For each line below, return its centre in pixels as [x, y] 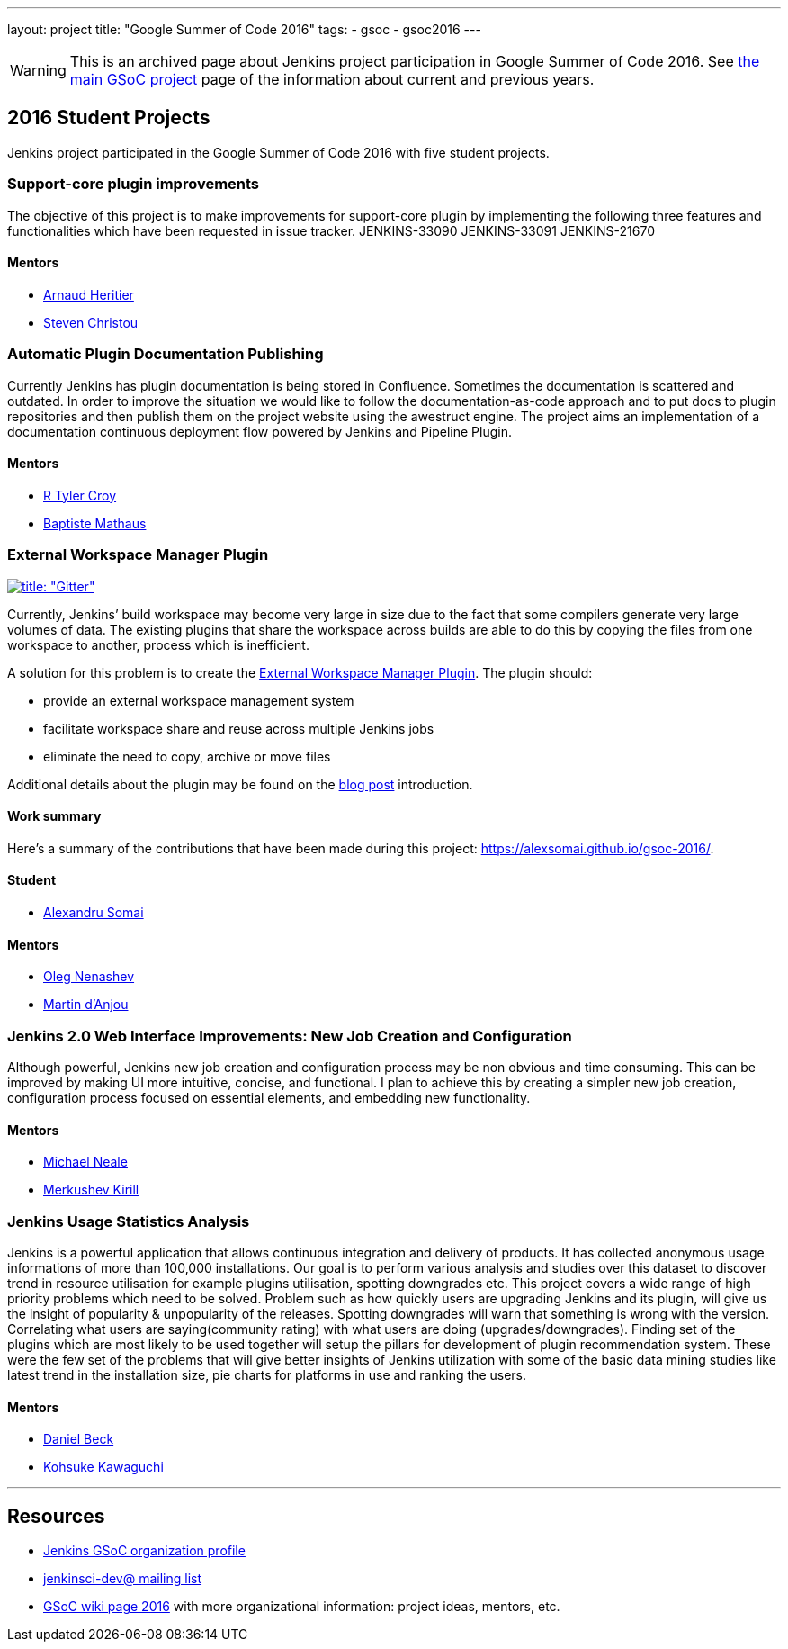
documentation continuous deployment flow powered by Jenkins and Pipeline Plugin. [260, 431]
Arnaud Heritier [89, 294]
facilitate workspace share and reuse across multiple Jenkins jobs [239, 728]
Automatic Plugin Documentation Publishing [166, 354]
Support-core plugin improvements [134, 184]
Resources [56, 1516]
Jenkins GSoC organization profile [144, 1550]
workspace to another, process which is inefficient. [158, 644]
